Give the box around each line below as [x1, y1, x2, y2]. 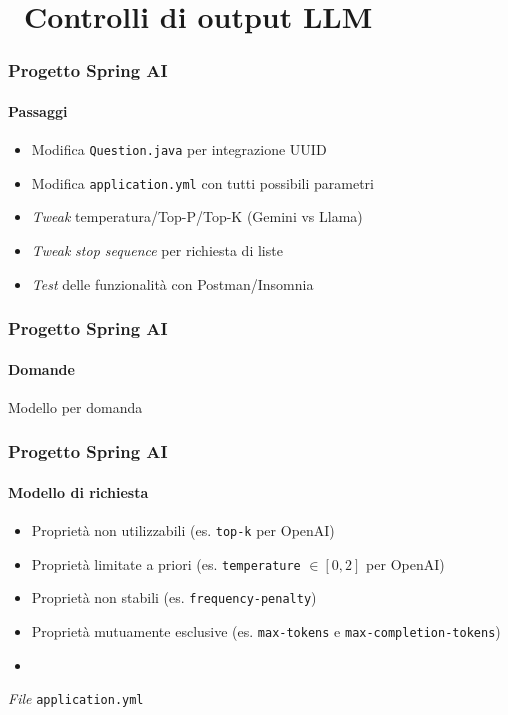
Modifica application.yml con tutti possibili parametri [31, 172, 374, 193]
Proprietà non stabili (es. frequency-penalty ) [31, 587, 317, 608]
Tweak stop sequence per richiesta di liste [31, 239, 283, 260]
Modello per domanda [8, 396, 143, 417]
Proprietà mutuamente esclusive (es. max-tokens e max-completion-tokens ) [31, 620, 501, 641]
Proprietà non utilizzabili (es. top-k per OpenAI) [31, 519, 335, 540]
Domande [8, 358, 75, 379]
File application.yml [8, 688, 144, 709]
